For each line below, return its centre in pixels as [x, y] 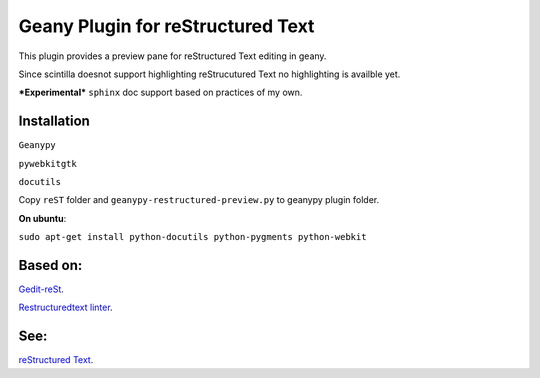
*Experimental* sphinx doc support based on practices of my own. [160, 92]
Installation [54, 121]
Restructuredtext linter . [66, 307]
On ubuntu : [42, 218]
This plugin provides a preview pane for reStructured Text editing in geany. [172, 56]
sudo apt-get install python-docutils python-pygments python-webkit [192, 237]
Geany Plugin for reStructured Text [166, 26]
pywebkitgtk [47, 163]
